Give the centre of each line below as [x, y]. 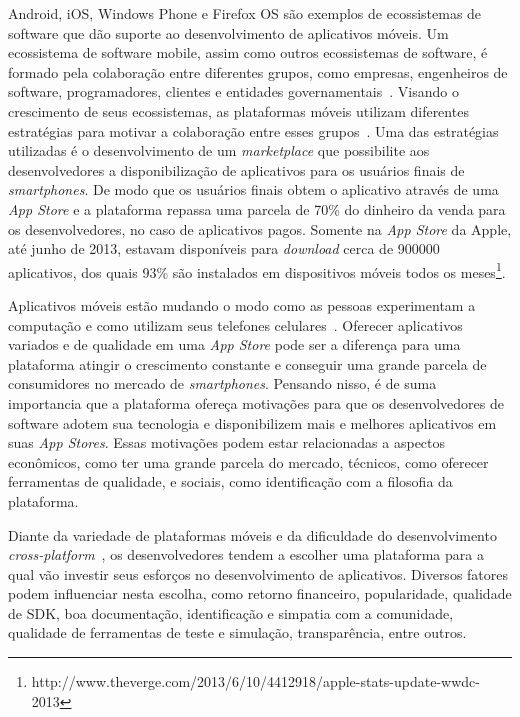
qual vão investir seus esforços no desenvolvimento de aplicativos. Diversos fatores [258, 573]
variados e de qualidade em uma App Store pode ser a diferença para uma [234, 344]
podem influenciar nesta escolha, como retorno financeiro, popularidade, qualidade [260, 593]
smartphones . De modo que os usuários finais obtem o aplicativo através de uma [253, 189]
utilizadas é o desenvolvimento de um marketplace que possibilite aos [219, 150]
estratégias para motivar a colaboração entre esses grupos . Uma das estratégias [253, 130]
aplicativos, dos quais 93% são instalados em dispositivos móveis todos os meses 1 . [257, 270]
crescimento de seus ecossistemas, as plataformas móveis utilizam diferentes [238, 110]
